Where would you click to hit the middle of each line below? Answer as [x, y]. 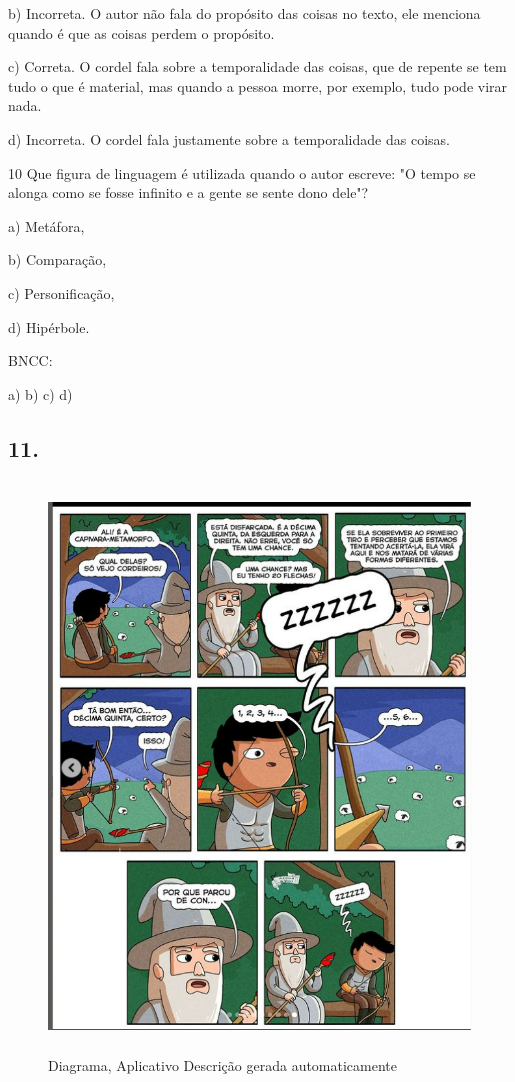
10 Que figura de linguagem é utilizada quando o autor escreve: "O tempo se [242, 172]
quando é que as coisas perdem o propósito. [141, 32]
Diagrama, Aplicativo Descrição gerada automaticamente [223, 1065]
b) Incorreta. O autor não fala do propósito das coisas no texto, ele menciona [244, 13]
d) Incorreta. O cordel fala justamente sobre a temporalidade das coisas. [229, 138]
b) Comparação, [57, 259]
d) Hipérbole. [49, 326]
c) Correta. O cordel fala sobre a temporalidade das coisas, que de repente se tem [257, 66]
